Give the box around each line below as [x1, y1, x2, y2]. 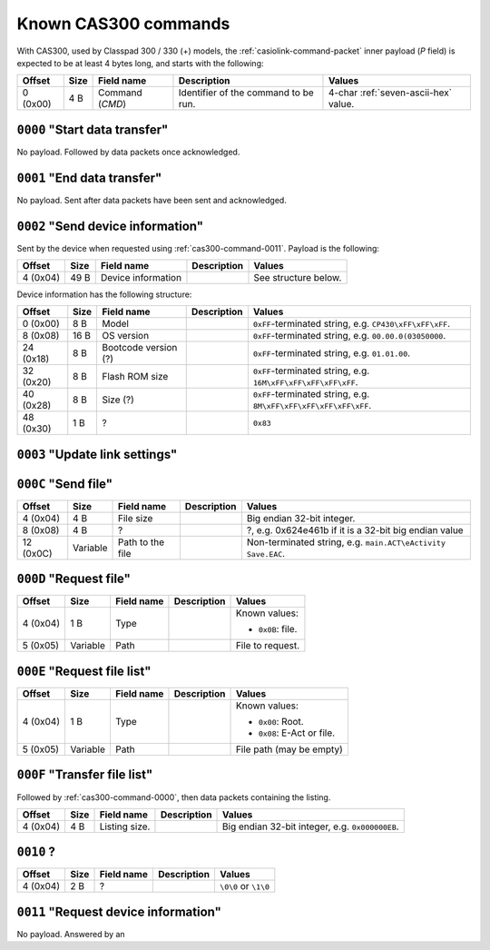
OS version [101, 330, 150, 342]
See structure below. [253, 272, 342, 284]
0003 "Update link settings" [16, 446, 178, 462]
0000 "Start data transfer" [16, 122, 169, 137]
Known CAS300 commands [16, 14, 230, 34]
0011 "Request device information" [16, 904, 222, 919]
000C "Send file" [16, 476, 113, 491]
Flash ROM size [101, 371, 169, 383]
